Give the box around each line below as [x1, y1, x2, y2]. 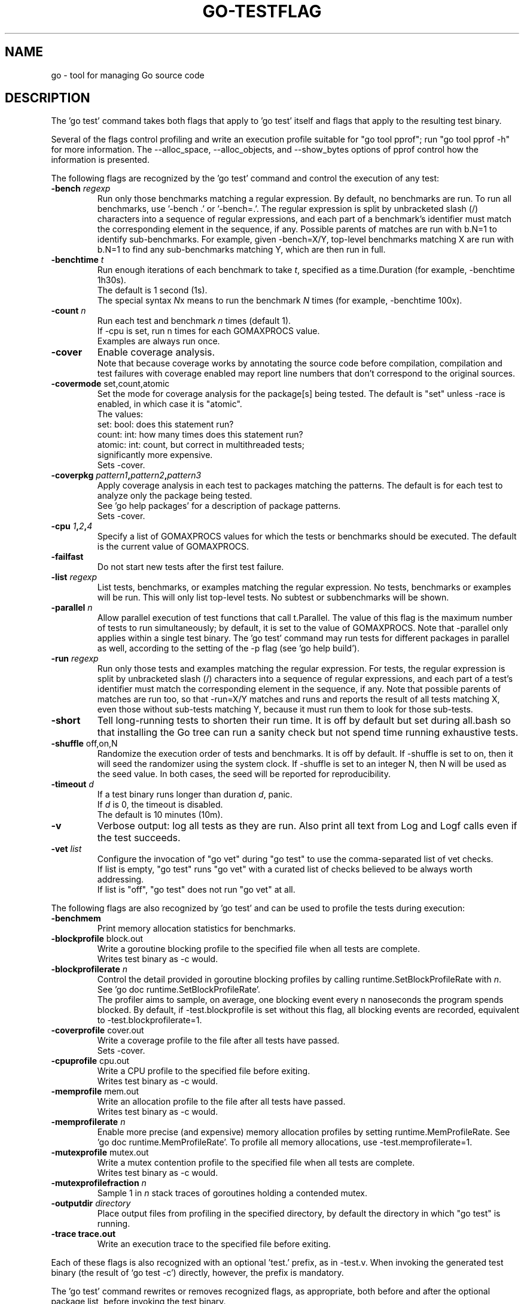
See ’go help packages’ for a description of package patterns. [97, 501, 341, 511]
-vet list [51, 844, 82, 854]
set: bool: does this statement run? [97, 419, 234, 430]
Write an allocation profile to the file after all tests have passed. [97, 1096, 346, 1107]
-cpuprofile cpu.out [51, 1056, 130, 1066]
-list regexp [51, 572, 98, 583]
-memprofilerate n [51, 1117, 126, 1127]
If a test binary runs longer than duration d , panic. [97, 789, 293, 800]
